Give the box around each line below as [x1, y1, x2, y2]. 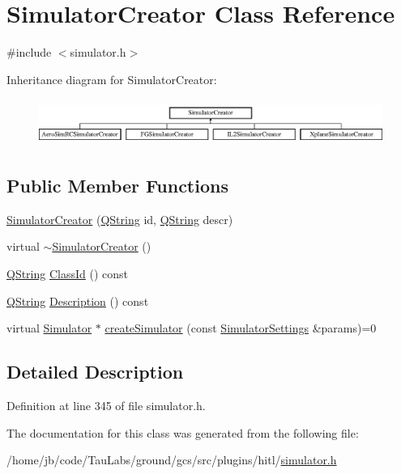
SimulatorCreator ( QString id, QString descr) [6, 210, 233, 227]
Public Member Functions [6, 173, 228, 198]
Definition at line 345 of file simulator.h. [6, 397, 206, 414]
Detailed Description [6, 359, 184, 384]
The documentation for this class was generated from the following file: [6, 424, 359, 441]
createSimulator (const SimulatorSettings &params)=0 [105, 320, 377, 336]
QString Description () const [6, 292, 149, 309]
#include [6, 44, 52, 61]
